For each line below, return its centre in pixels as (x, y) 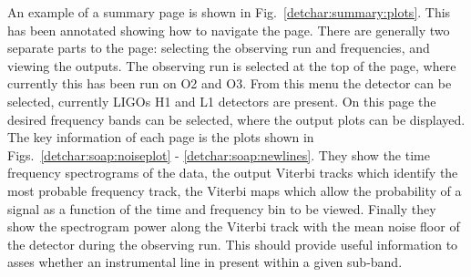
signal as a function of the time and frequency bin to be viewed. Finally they (222, 208)
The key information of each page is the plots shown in (161, 137)
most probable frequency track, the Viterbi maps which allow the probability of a (235, 190)
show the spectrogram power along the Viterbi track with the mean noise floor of (234, 226)
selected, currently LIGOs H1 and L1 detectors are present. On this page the (222, 101)
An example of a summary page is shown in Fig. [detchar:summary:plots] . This (229, 12)
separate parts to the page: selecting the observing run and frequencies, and (219, 48)
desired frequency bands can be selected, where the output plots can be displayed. (236, 119)
